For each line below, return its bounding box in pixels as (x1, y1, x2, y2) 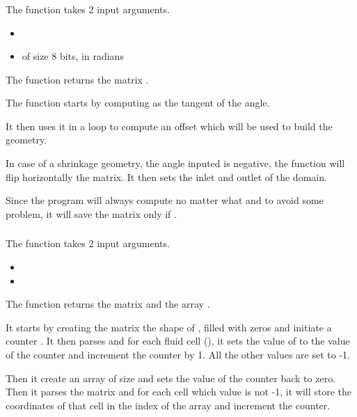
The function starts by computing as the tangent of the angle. (6, 95, 270, 110)
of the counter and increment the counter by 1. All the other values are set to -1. (6, 347, 350, 361)
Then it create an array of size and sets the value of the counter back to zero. (6, 370, 336, 385)
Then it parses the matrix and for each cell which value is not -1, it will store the (6, 384, 352, 399)
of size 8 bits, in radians (22, 49, 124, 63)
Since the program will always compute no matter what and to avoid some (6, 193, 324, 207)
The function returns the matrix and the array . (6, 297, 210, 311)
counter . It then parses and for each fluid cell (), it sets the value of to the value (6, 333, 350, 348)
